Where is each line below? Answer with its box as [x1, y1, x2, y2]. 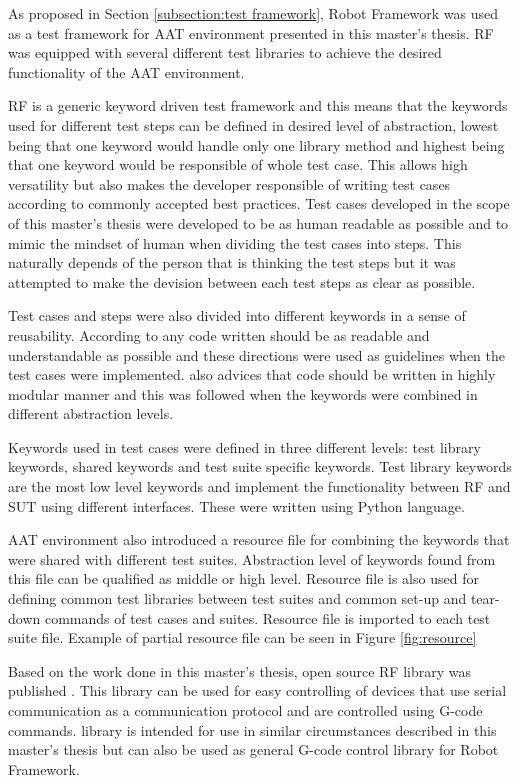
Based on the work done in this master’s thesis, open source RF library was [8, 660, 471, 681]
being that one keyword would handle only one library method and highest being [8, 134, 505, 155]
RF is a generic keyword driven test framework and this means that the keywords [8, 95, 508, 116]
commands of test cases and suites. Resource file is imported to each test [44, 607, 491, 628]
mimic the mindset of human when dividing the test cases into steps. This [8, 232, 462, 253]
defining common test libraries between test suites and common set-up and [8, 588, 467, 609]
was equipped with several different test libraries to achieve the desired [8, 42, 442, 63]
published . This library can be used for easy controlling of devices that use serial [8, 680, 507, 701]
